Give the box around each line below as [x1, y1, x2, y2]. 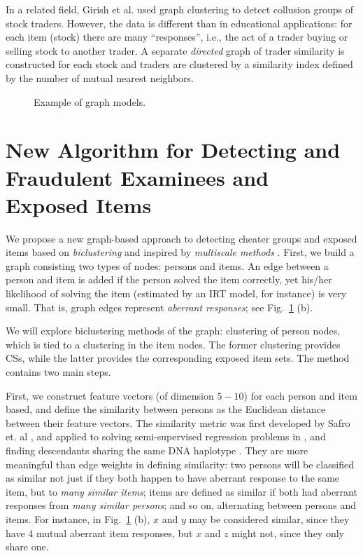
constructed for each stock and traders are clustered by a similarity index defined [6, 57, 353, 72]
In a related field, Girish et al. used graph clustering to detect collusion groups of [6, 2, 353, 16]
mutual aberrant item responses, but [36, 525, 193, 540]
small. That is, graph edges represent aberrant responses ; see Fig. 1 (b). [6, 299, 313, 314]
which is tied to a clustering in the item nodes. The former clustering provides [6, 337, 341, 351]
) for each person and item [243, 388, 357, 402]
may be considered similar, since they [189, 511, 350, 526]
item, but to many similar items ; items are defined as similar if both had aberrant [6, 484, 357, 499]
